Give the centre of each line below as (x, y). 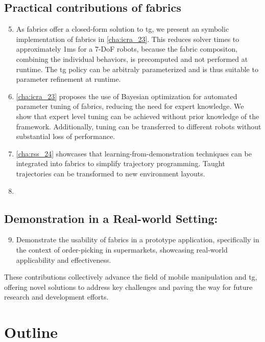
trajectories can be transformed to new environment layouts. (111, 173)
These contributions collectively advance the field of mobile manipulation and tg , (131, 277)
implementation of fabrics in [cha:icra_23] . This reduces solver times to (128, 39)
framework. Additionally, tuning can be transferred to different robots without (139, 126)
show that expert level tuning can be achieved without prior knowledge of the (138, 116)
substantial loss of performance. (66, 136)
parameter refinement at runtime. (68, 79)
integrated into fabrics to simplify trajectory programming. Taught (121, 163)
